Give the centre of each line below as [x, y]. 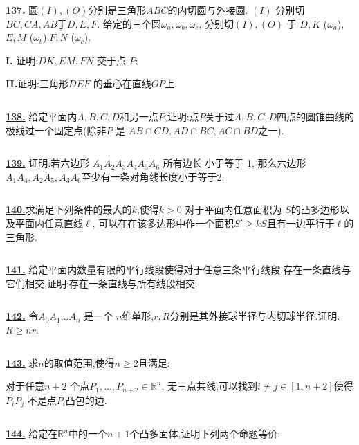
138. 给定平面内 [42, 116]
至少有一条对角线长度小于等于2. [153, 176]
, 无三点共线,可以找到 [209, 386]
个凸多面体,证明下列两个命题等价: [205, 433]
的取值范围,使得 [79, 362]
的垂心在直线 [122, 83]
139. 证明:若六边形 [48, 163]
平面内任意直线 [49, 222]
